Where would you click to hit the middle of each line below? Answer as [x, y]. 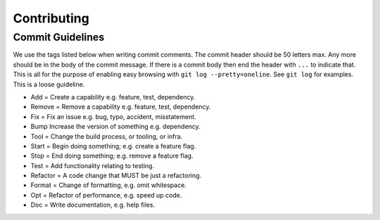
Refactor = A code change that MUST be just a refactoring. [116, 176]
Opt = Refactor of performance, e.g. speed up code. [106, 195]
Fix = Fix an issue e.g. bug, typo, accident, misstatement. [113, 116]
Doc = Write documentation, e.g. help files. [93, 205]
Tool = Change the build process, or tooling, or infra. [107, 136]
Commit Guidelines [59, 37]
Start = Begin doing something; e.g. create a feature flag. [113, 146]
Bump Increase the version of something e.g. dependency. [115, 127]
